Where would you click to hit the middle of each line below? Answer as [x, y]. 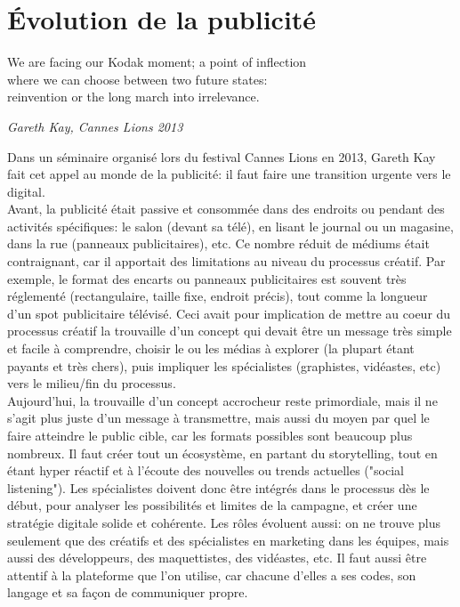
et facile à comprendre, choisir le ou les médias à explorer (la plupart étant [211, 348]
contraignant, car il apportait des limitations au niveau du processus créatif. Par [226, 261]
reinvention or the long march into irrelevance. [133, 97]
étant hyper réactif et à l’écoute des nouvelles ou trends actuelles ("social [206, 470]
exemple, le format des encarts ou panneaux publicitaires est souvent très [207, 278]
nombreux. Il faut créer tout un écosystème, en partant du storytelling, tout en [222, 453]
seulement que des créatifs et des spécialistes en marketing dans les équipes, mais [228, 540]
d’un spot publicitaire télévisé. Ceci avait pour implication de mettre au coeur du [229, 313]
